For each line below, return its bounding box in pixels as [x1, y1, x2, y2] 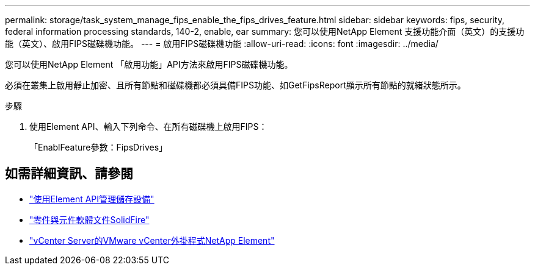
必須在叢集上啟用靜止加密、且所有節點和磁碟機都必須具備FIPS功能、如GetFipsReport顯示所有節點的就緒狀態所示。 [5, 80, 466, 90]
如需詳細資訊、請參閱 [5, 166, 133, 182]
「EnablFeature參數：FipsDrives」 [29, 142, 168, 152]
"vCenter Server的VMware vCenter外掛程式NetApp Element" [29, 235, 275, 246]
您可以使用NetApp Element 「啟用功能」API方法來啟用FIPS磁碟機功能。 [5, 59, 293, 69]
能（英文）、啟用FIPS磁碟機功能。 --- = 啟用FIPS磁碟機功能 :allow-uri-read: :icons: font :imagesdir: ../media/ [5, 38, 439, 49]
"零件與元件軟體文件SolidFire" [29, 214, 150, 225]
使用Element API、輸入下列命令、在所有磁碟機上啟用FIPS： [29, 121, 267, 132]
